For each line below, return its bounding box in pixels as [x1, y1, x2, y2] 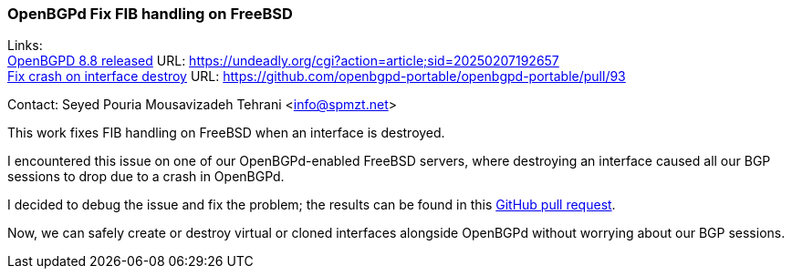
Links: [7, 37, 43, 54]
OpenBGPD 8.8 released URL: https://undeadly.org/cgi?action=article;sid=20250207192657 [7, 53, 559, 69]
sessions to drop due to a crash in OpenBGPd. [7, 169, 285, 185]
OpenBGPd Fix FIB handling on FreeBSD [7, 5, 293, 23]
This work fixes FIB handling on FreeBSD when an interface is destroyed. [7, 125, 445, 141]
